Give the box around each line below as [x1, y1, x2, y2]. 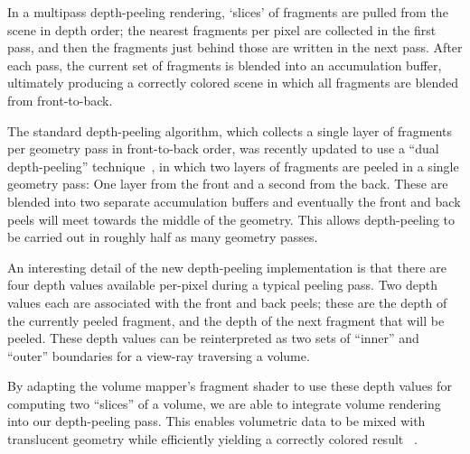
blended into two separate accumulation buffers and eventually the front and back [7, 191, 461, 210]
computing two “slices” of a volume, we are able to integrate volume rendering [7, 394, 441, 412]
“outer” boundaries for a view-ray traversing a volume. [7, 346, 310, 365]
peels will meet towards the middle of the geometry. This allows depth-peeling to [7, 209, 456, 228]
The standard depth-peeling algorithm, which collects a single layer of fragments [7, 121, 453, 140]
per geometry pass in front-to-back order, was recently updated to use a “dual [7, 139, 439, 158]
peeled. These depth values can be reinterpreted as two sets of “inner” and [7, 329, 419, 347]
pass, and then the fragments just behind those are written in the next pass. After [7, 38, 463, 57]
